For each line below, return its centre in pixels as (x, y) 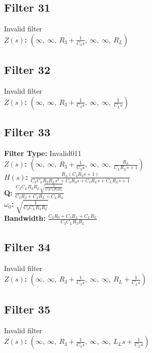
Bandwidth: (25, 218)
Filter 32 (27, 70)
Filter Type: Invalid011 (43, 153)
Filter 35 (27, 309)
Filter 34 (27, 247)
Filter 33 (27, 131)
